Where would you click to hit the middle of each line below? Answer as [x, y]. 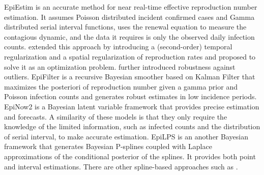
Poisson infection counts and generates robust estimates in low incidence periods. [130, 96]
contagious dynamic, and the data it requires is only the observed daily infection [129, 36]
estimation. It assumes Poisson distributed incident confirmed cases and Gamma [129, 17]
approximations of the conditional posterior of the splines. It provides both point [130, 156]
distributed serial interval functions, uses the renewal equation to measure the [125, 27]
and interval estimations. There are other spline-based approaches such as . [121, 166]
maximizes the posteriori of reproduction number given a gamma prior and [121, 86]
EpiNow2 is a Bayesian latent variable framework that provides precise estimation [132, 106]
